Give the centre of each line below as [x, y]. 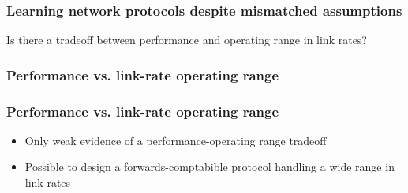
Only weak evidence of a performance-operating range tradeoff [176, 140]
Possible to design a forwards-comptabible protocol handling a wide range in [210, 167]
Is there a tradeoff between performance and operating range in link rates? [187, 40]
